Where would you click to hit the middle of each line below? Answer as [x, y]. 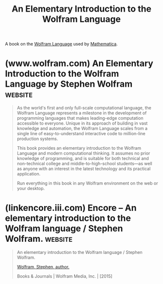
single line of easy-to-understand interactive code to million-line [81, 134]
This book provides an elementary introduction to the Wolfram [79, 148]
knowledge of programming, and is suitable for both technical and [83, 158]
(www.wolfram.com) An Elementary [79, 63]
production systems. [37, 139]
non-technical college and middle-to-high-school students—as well [84, 164]
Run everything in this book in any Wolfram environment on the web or [87, 183]
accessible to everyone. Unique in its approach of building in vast [82, 123]
